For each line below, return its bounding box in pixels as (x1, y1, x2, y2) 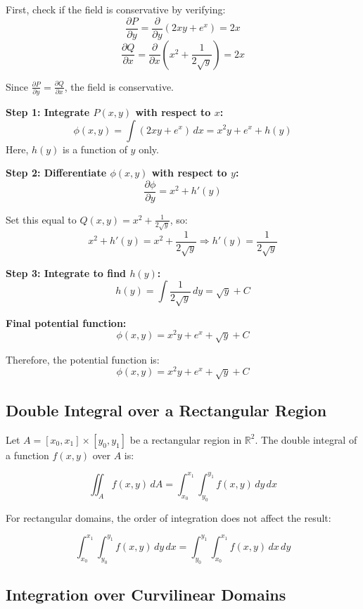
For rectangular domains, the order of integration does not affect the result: (6, 510, 331, 525)
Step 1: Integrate (6, 104, 90, 119)
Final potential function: (6, 315, 127, 330)
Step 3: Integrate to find (6, 265, 127, 280)
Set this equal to (6, 212, 77, 226)
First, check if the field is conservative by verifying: (6, 2, 226, 16)
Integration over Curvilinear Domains (6, 583, 286, 605)
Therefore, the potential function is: (6, 352, 160, 366)
